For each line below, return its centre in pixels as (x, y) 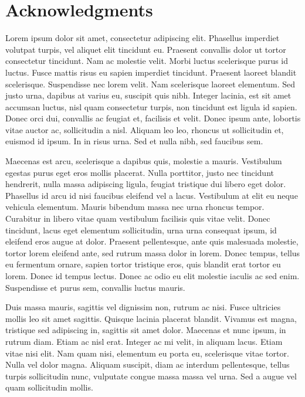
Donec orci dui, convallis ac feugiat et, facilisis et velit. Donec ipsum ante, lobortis (153, 118)
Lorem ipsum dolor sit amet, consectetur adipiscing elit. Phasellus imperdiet (143, 38)
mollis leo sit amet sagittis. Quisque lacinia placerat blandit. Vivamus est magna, (151, 318)
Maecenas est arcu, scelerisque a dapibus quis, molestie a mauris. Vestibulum (144, 161)
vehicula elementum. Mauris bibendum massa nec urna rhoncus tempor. (135, 207)
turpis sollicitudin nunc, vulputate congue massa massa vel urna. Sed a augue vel (151, 376)
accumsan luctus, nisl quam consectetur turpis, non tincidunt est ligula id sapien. (151, 106)
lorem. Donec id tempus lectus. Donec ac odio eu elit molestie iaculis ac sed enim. (152, 276)
